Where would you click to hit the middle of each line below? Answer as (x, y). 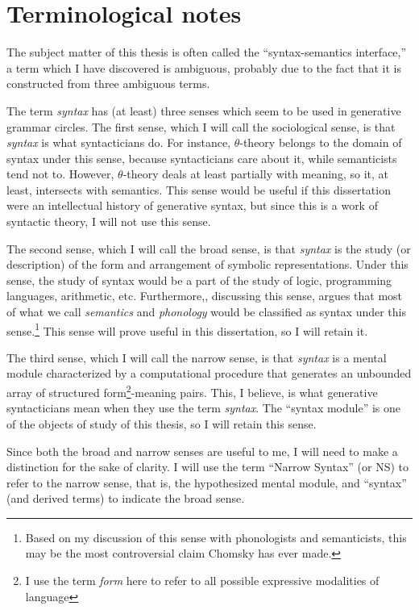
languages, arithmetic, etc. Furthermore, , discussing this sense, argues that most (205, 296)
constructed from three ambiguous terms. (108, 84)
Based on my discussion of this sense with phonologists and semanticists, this (216, 537)
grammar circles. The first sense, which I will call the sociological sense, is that (201, 126)
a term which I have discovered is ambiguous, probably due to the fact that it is (204, 67)
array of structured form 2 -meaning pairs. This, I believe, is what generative (192, 391)
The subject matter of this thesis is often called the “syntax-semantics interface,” (207, 52)
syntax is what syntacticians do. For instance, (119, 142)
